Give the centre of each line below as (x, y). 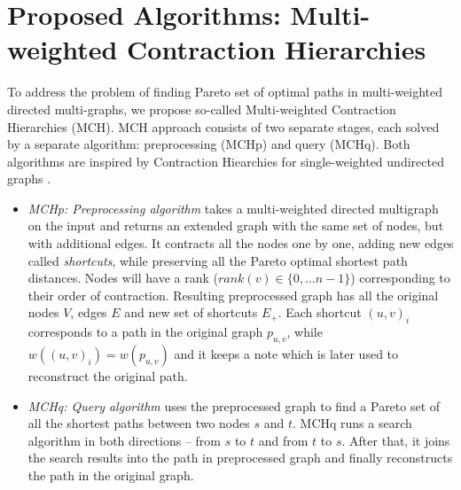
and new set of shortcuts (191, 312)
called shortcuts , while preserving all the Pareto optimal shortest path (218, 260)
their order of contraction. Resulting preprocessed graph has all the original (233, 295)
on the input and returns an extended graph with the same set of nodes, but (236, 226)
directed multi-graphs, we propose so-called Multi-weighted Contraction (202, 109)
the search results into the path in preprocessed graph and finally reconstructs (240, 458)
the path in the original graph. (111, 475)
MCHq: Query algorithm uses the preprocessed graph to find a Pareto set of (234, 405)
